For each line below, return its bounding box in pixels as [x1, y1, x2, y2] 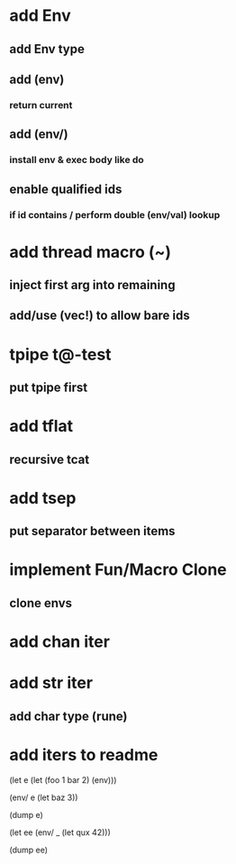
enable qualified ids [9, 181, 123, 196]
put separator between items [9, 523, 176, 539]
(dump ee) [9, 844, 48, 855]
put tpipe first [9, 380, 88, 396]
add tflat [9, 416, 74, 437]
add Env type [9, 41, 86, 57]
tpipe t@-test [9, 344, 112, 365]
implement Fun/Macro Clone [9, 559, 227, 580]
